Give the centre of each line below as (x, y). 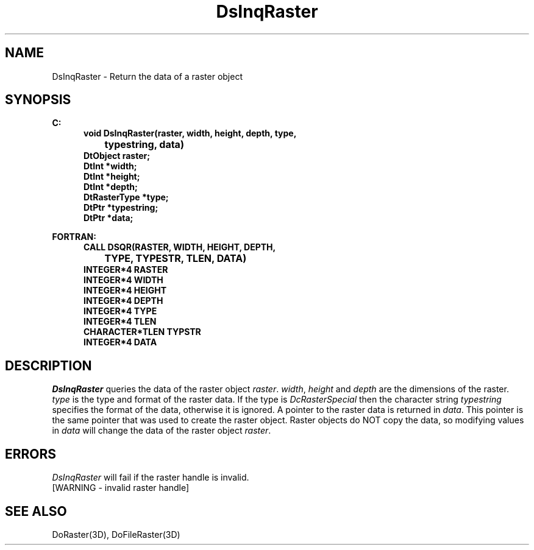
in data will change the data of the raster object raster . (162, 431)
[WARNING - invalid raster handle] (121, 488)
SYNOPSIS (38, 100)
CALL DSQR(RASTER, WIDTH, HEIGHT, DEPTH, (180, 247)
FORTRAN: (74, 237)
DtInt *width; (110, 166)
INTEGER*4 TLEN (120, 322)
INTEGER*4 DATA (120, 342)
